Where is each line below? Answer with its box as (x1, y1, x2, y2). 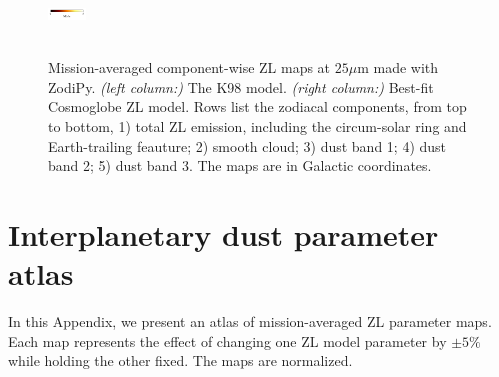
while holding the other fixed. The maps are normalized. (8, 350, 353, 371)
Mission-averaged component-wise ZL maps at (48, 57, 331, 78)
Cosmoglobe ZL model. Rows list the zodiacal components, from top (48, 96, 467, 117)
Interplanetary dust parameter (8, 213, 439, 254)
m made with (357, 57, 439, 78)
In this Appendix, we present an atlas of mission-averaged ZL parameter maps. (8, 311, 492, 332)
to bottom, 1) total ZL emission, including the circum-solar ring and (48, 115, 467, 136)
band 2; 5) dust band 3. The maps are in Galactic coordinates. (48, 155, 432, 176)
